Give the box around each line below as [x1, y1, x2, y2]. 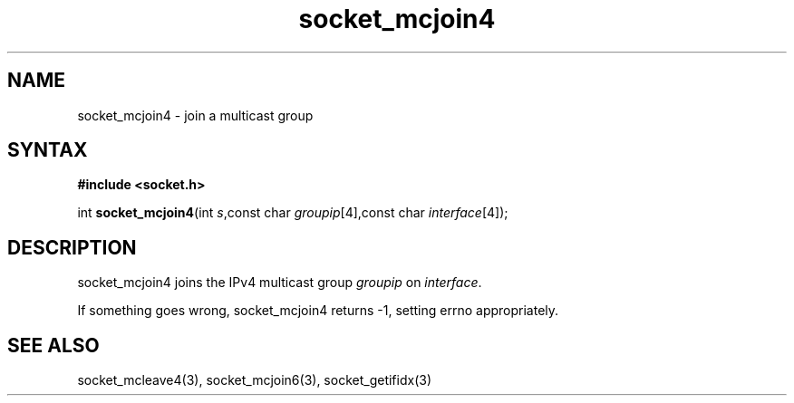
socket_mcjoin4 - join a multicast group [77, 107, 314, 123]
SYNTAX [7, 139, 88, 162]
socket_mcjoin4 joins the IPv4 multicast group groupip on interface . [77, 274, 482, 291]
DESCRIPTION [7, 235, 137, 259]
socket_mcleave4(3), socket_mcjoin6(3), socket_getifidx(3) [77, 372, 431, 389]
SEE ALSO [7, 333, 100, 357]
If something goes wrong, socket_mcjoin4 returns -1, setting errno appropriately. [77, 302, 559, 319]
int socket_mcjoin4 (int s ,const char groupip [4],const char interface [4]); [77, 205, 508, 221]
